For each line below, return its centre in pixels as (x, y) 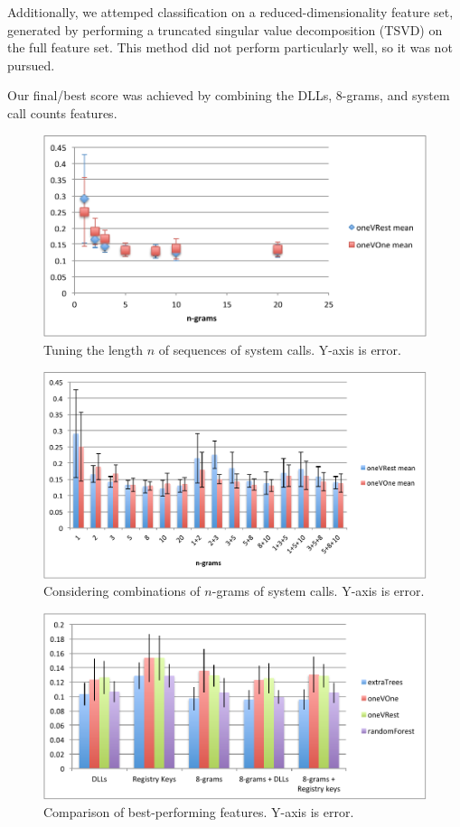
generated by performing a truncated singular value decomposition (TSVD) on (225, 29)
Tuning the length (94, 349)
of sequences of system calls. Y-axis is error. (280, 349)
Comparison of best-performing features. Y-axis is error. (199, 812)
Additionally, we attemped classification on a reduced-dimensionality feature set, (230, 12)
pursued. (31, 65)
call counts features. (62, 112)
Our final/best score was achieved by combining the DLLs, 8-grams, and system (229, 95)
